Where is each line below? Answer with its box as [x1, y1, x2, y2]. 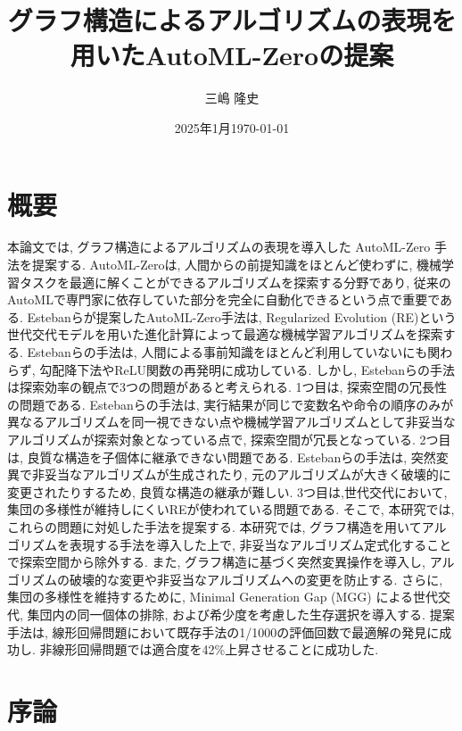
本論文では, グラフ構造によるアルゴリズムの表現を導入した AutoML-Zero [7, 237, 431, 256]
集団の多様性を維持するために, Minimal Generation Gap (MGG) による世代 [7, 587, 439, 606]
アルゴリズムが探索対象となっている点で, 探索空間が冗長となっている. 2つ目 [7, 429, 451, 448]
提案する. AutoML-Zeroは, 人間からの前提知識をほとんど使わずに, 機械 [31, 255, 442, 274]
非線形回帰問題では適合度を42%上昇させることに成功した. [39, 640, 379, 659]
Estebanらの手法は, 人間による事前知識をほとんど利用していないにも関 [27, 343, 441, 361]
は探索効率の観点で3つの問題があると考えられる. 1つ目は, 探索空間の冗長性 [7, 378, 448, 396]
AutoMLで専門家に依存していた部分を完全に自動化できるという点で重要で [7, 290, 441, 309]
